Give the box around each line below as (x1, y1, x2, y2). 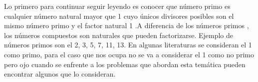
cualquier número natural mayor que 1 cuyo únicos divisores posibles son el (4, 10, 234, 21)
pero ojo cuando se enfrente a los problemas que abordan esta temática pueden (4, 59, 246, 69)
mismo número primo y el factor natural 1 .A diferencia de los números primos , (4, 20, 249, 31)
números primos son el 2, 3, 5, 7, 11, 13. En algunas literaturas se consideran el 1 (4, 40, 252, 50)
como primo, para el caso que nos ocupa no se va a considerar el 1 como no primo (4, 49, 254, 59)
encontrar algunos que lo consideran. (4, 69, 116, 79)
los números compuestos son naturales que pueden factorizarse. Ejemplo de (4, 30, 233, 40)
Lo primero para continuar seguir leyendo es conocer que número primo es (4, 1, 231, 11)
